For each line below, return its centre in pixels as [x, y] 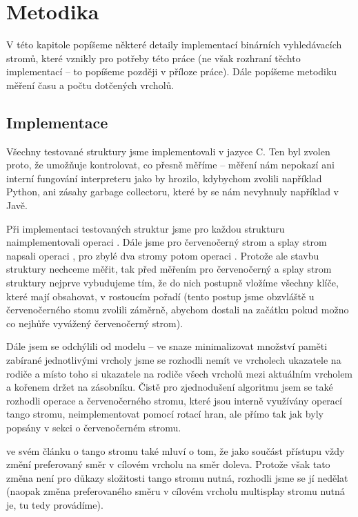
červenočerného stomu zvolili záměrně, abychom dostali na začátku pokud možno [178, 310]
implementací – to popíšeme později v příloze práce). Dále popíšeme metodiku [172, 71]
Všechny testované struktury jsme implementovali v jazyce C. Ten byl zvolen [168, 151]
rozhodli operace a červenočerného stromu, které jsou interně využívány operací [174, 400]
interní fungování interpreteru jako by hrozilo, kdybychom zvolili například [164, 178]
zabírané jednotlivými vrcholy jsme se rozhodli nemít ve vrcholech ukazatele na [174, 360]
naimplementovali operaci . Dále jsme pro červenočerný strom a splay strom [167, 242]
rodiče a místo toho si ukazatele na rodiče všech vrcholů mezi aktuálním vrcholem [180, 373]
